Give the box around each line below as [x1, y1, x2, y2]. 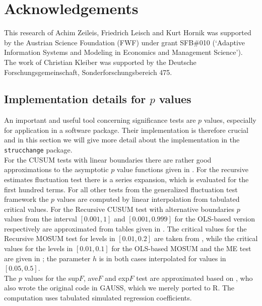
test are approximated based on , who [136, 272, 253, 283]
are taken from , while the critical [154, 233, 258, 244]
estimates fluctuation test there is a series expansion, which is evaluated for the [4, 174, 249, 184]
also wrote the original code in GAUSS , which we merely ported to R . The [4, 282, 235, 293]
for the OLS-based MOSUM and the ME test [111, 243, 251, 254]
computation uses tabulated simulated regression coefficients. [4, 292, 192, 303]
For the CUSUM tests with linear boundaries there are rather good [4, 154, 212, 165]
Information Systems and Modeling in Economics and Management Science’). [4, 47, 243, 57]
